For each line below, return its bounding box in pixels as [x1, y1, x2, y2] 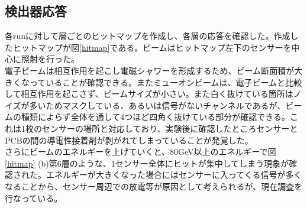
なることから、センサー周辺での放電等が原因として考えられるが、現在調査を [5, 180, 303, 192]
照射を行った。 [21, 53, 79, 65]
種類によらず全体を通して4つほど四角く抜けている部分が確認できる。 [21, 110, 290, 123]
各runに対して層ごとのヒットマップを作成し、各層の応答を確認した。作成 [5, 30, 290, 42]
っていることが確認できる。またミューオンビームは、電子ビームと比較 [29, 76, 302, 88]
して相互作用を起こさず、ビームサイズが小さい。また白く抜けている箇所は [5, 87, 293, 100]
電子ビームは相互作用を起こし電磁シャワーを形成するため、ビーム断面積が [5, 64, 295, 76]
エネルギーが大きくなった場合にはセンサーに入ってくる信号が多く [46, 168, 302, 181]
